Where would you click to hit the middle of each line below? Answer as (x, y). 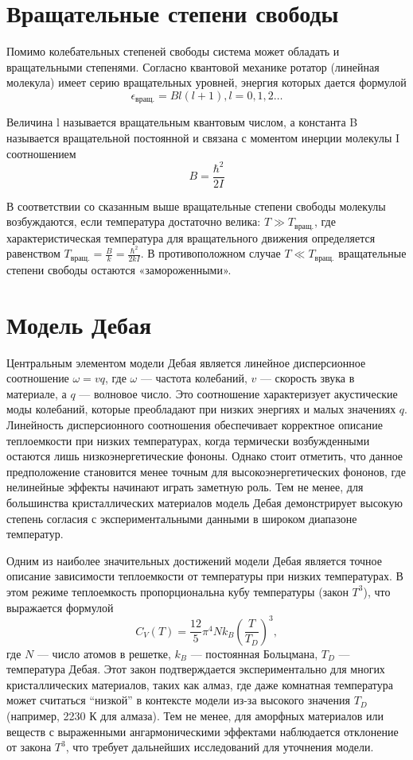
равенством (33, 253)
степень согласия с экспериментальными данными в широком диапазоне (182, 518)
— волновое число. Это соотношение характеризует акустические (238, 393)
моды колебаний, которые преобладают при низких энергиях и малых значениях (201, 409)
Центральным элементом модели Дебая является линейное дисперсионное (186, 362)
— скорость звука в (307, 378)
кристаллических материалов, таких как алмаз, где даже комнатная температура (200, 684)
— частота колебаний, (194, 378)
